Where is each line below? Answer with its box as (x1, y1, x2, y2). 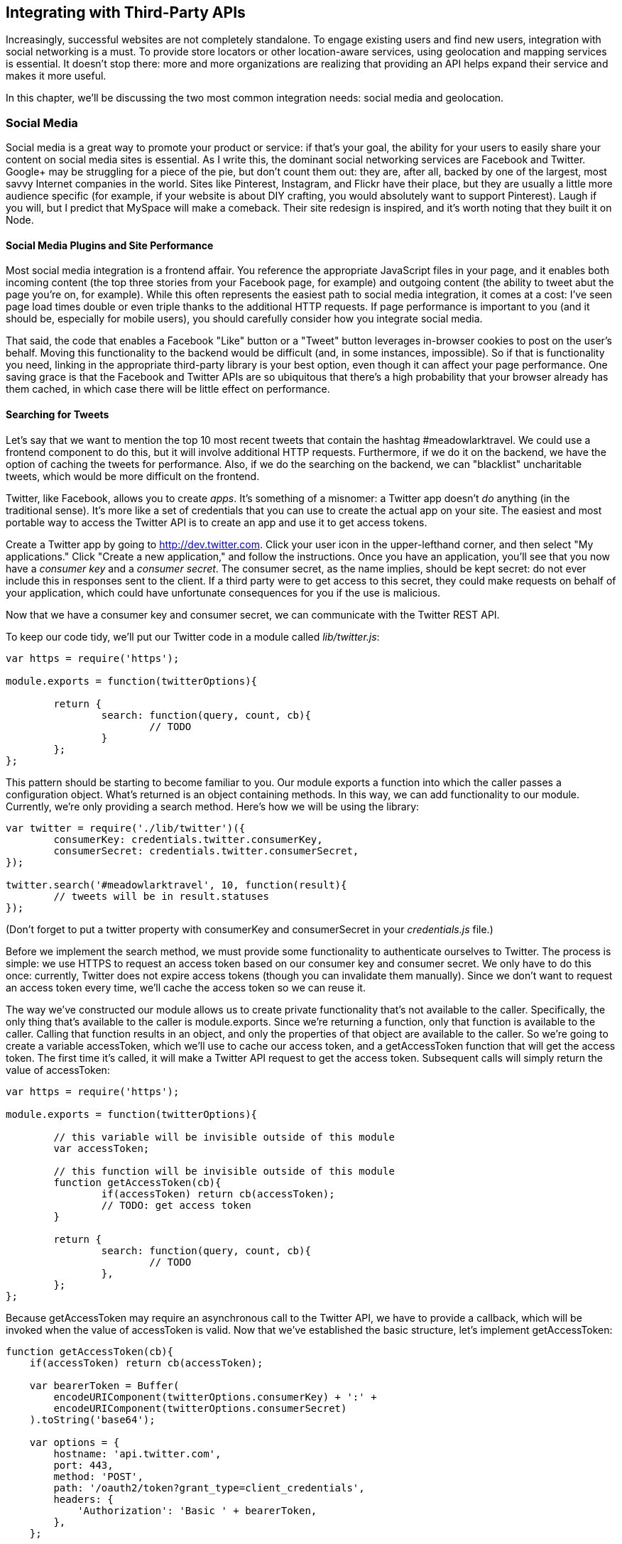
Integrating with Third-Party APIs (6, 4, 246, 21)
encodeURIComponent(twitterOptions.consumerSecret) (53, 1402, 347, 1414)
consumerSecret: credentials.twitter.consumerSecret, (53, 844, 359, 857)
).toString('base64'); (29, 1413, 155, 1425)
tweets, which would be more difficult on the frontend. (6, 469, 260, 482)
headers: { (53, 1493, 114, 1505)
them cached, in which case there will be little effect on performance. (6, 383, 330, 396)
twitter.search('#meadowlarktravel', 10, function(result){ (6, 879, 347, 891)
